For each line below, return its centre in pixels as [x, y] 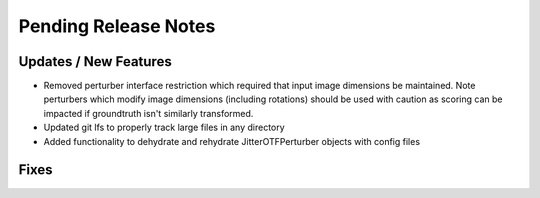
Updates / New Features [95, 61]
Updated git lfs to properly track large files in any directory [164, 127]
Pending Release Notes [117, 26]
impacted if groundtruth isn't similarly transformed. [148, 113]
